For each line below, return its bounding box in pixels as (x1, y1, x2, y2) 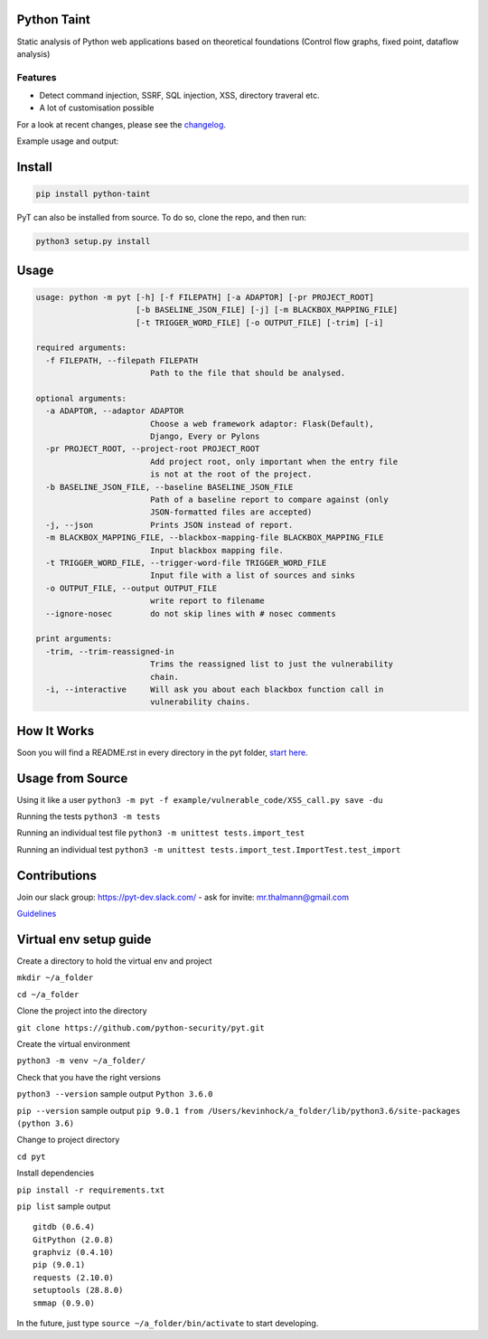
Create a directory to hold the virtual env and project (16, 956, 212, 967)
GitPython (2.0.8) (33, 1234, 115, 1245)
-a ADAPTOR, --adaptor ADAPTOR (45, 406, 184, 416)
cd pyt (16, 1151, 46, 1162)
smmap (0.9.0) (33, 1297, 95, 1308)
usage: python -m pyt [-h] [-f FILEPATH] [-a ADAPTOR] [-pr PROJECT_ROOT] (35, 292, 375, 302)
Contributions (16, 868, 97, 883)
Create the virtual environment (16, 1039, 131, 1050)
